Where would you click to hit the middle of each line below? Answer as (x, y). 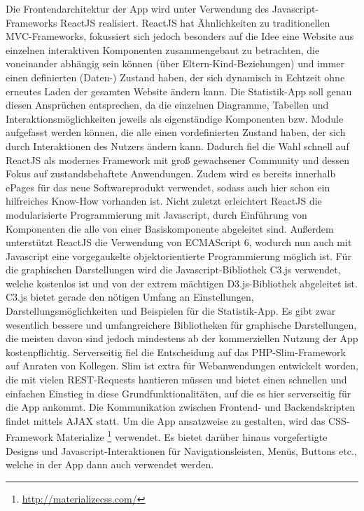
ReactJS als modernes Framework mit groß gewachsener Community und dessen (178, 159)
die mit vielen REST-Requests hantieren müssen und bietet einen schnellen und (176, 380)
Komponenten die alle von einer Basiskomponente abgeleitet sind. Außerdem (170, 228)
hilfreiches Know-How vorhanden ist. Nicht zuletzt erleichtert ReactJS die (164, 201)
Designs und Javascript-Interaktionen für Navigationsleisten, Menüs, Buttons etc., (181, 450)
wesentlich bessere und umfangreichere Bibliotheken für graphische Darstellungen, (181, 324)
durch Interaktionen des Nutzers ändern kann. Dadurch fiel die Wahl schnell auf (177, 145)
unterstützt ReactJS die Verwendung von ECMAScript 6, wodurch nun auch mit (179, 242)
